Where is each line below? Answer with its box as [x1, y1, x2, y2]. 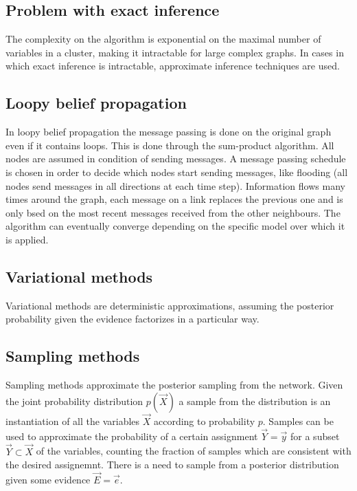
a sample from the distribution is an [178, 393, 331, 408]
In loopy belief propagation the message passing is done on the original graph [5, 124, 332, 139]
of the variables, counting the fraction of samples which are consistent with [36, 444, 352, 458]
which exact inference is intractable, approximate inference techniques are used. [5, 58, 340, 73]
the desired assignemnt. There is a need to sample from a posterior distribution [5, 457, 339, 472]
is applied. [5, 232, 49, 246]
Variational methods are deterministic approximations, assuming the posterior [5, 298, 334, 312]
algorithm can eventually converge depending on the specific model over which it [5, 219, 345, 233]
